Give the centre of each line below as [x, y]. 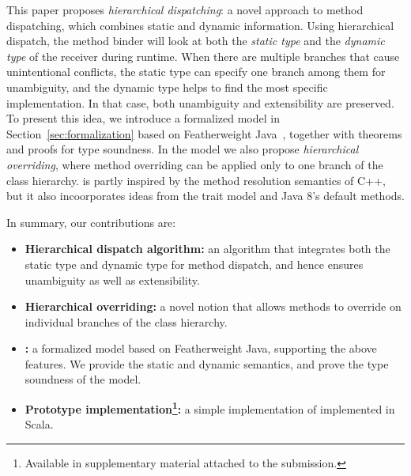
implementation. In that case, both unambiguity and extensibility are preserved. [200, 102]
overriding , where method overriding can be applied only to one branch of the [195, 164]
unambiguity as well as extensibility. [112, 280]
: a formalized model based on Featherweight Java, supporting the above [201, 348]
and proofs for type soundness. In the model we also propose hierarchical [183, 149]
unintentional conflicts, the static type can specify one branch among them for [196, 72]
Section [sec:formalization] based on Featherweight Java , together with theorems [204, 133]
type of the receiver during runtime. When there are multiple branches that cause [203, 56]
